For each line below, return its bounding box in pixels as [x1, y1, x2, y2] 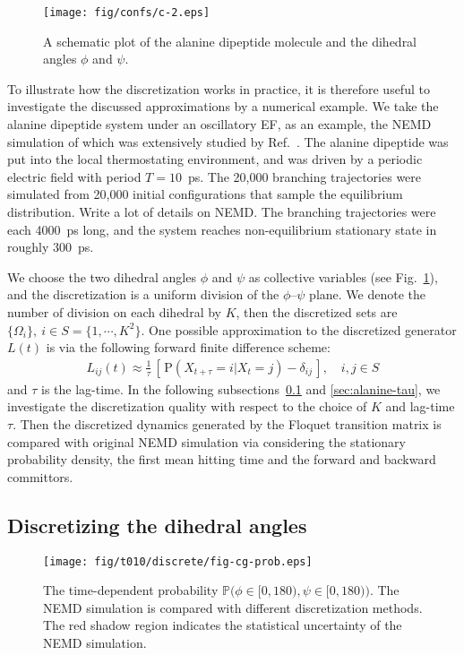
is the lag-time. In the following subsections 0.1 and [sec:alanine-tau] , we [41, 379, 441, 398]
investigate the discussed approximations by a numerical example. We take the [7, 97, 439, 116]
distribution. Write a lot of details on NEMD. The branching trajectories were [7, 203, 436, 220]
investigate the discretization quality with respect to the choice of [7, 397, 367, 416]
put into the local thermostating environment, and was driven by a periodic [7, 150, 423, 168]
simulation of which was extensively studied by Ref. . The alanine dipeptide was [7, 132, 449, 151]
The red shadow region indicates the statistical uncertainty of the [43, 616, 402, 634]
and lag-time [385, 397, 455, 416]
